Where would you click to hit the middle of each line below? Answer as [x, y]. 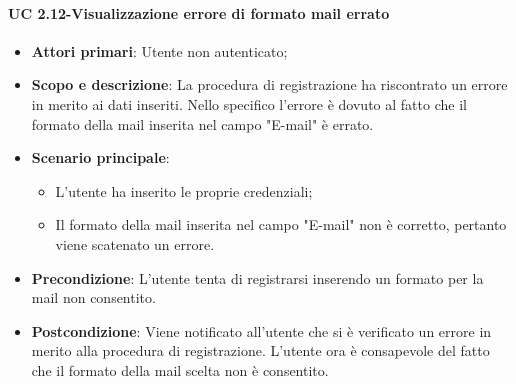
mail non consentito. [93, 297]
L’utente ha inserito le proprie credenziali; [184, 190]
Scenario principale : [100, 157]
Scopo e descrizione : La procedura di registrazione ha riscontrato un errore [269, 84]
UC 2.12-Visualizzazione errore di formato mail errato [199, 12]
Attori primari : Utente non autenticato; [159, 50]
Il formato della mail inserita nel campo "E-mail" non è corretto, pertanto [281, 224]
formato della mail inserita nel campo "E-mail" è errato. [202, 123]
